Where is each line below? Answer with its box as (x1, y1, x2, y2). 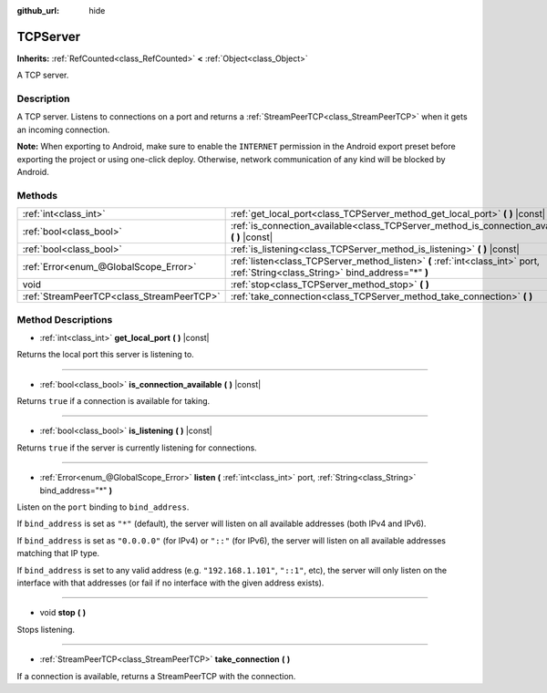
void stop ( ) (39, 607, 87, 618)
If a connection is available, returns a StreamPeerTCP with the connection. (16, 670, 296, 681)
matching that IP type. (16, 548, 100, 559)
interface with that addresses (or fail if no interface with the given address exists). (16, 577, 325, 588)
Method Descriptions (16, 313, 113, 326)
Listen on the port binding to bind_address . (16, 502, 190, 512)
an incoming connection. (16, 124, 110, 135)
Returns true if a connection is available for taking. (16, 396, 211, 407)
